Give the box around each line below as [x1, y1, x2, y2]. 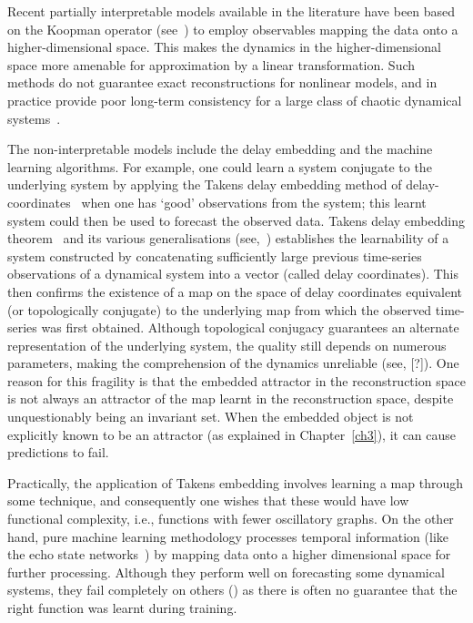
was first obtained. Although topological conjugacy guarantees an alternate [41, 318, 459, 337]
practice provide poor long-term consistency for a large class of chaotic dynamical [7, 90, 462, 109]
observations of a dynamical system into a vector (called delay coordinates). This [7, 264, 458, 283]
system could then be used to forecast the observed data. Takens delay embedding [7, 210, 465, 230]
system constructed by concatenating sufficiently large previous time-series [7, 246, 422, 265]
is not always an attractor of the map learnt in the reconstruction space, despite [7, 389, 454, 408]
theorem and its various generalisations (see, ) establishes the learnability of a [7, 229, 449, 248]
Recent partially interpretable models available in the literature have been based [7, 2, 456, 20]
